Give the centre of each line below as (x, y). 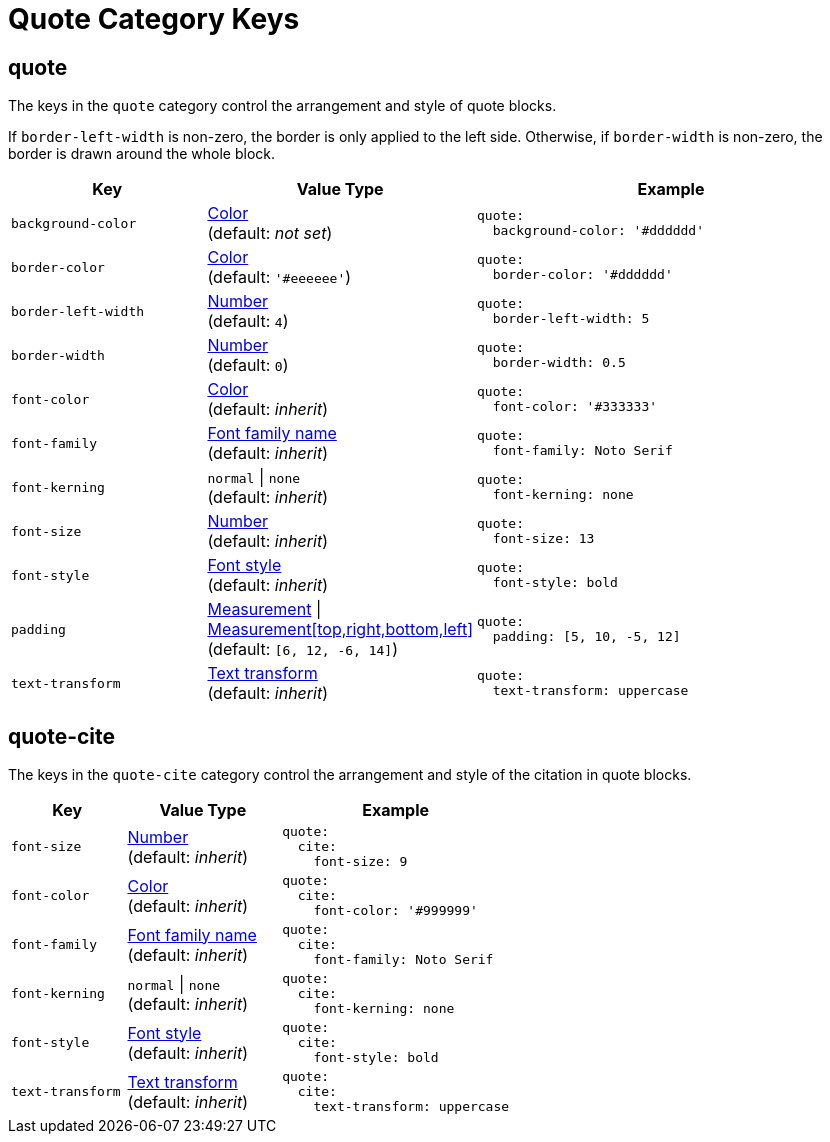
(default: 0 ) (248, 365)
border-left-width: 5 (571, 319)
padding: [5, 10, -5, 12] (586, 637)
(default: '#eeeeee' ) (279, 277)
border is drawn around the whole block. (142, 154)
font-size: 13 (543, 539)
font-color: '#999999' (395, 911)
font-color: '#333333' (575, 407)
